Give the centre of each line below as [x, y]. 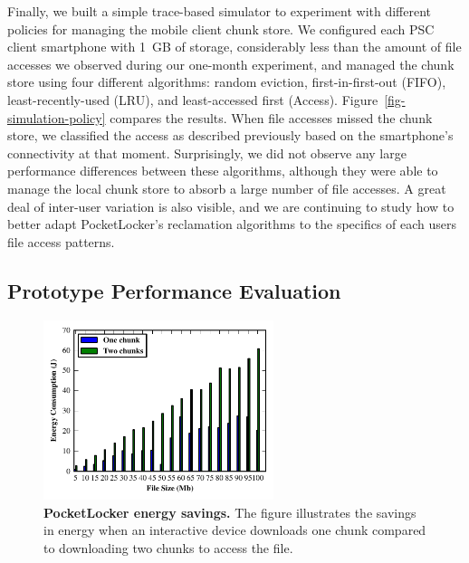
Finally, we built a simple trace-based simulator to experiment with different [220, 11]
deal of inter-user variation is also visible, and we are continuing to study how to [231, 206]
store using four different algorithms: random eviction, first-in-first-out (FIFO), [227, 82]
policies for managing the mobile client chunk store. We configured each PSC [221, 29]
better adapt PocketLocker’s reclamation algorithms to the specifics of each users [232, 224]
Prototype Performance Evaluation [174, 290]
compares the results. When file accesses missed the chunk [271, 117]
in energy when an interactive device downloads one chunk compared [235, 530]
